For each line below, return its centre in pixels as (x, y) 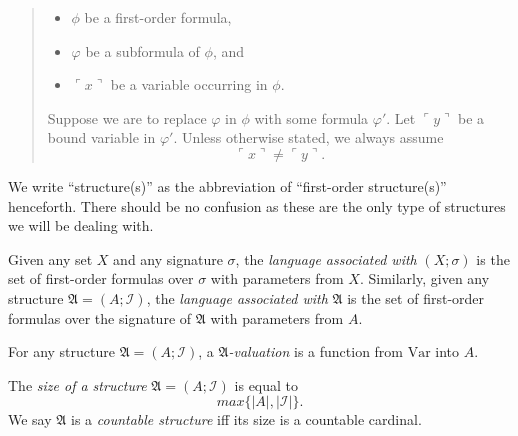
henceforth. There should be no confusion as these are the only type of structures (257, 205)
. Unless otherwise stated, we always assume (308, 137)
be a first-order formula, (158, 17)
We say (30, 419)
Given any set (50, 258)
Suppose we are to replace (127, 117)
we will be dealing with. (81, 225)
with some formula (311, 117)
